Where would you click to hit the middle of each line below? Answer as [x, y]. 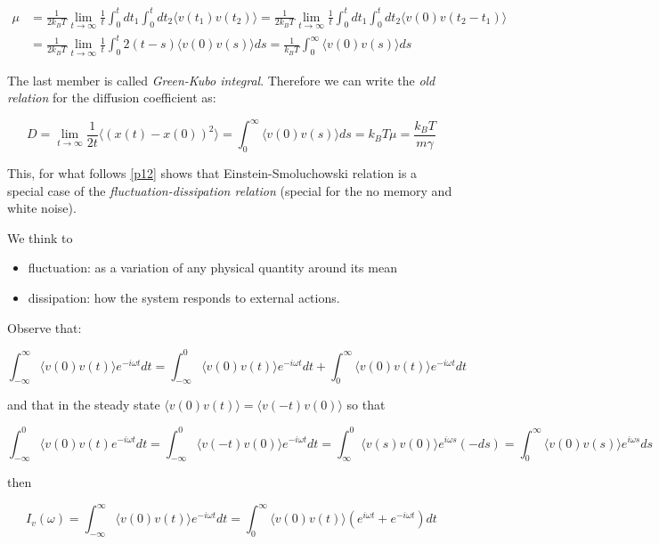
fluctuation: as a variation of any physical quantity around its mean [212, 268]
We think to [40, 237]
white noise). [42, 208]
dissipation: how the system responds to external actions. [184, 297]
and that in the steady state [84, 405]
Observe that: [45, 327]
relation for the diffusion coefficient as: [112, 97]
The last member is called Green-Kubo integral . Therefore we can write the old [221, 80]
